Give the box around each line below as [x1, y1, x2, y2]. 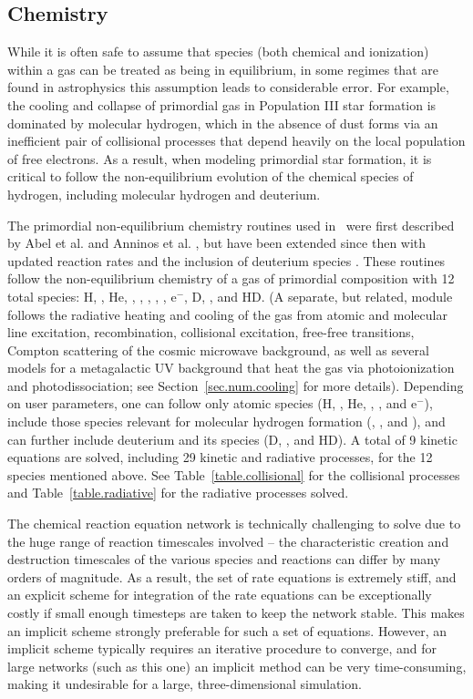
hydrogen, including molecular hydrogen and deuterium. [7, 184, 321, 203]
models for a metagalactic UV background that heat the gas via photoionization [7, 358, 455, 377]
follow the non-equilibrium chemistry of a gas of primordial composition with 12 [7, 269, 455, 288]
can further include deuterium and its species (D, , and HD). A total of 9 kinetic [7, 429, 458, 448]
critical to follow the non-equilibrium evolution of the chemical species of [7, 167, 414, 186]
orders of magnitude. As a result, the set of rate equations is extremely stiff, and [7, 567, 457, 586]
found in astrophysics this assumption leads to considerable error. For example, [7, 77, 449, 97]
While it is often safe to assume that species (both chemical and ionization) [7, 42, 429, 61]
